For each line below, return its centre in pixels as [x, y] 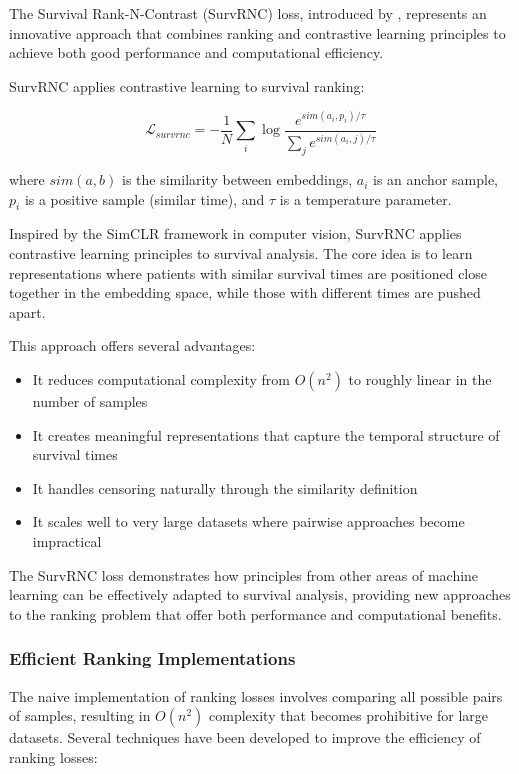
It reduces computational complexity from [161, 379]
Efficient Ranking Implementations [152, 658]
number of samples [90, 401]
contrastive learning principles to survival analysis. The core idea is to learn [241, 253]
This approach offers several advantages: [132, 345]
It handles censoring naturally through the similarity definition [225, 487]
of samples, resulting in [80, 715]
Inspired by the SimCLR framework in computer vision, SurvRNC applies [235, 233]
